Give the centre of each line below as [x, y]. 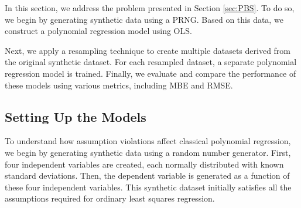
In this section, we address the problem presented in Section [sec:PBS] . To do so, [150, 8]
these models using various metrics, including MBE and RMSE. [119, 85]
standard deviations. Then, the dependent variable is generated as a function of [147, 175]
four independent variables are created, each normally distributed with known [144, 164]
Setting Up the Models [76, 116]
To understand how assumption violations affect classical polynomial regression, [148, 141]
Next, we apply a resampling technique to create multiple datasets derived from [148, 50]
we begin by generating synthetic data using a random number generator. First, [148, 152]
